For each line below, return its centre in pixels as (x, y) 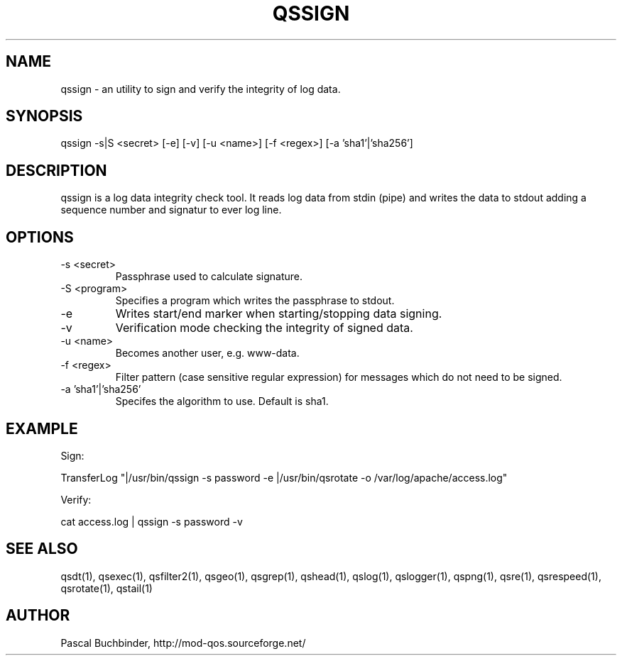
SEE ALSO (42, 549)
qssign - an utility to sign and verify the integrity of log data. (201, 89)
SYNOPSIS (44, 116)
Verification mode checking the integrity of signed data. (264, 328)
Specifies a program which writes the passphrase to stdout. (255, 301)
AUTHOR (38, 616)
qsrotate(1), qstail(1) (107, 588)
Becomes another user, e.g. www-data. (207, 353)
